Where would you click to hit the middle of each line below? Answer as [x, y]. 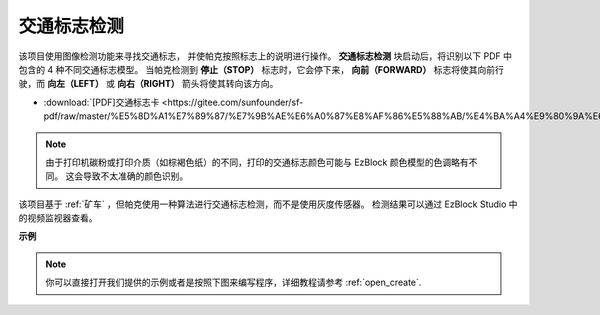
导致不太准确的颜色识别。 [135, 176]
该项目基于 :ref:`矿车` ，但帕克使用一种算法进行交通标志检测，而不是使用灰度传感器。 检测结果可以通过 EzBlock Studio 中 [268, 204]
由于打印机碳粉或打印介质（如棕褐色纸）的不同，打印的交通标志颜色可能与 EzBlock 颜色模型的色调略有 [257, 162]
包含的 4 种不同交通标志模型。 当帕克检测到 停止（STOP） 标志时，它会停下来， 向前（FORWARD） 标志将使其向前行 [261, 69]
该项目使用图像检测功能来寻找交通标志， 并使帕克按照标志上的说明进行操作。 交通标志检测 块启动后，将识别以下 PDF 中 [265, 56]
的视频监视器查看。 [58, 218]
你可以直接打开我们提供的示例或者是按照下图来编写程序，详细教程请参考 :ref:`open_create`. [233, 282]
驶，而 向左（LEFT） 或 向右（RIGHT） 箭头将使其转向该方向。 [148, 84]
